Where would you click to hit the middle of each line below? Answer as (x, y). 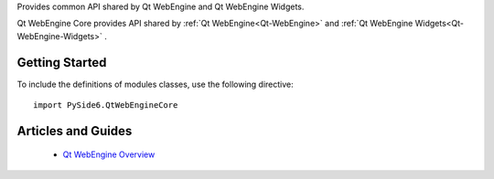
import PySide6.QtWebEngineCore (106, 105)
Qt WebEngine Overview (109, 154)
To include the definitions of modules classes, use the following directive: (155, 84)
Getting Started (62, 63)
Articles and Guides (75, 131)
